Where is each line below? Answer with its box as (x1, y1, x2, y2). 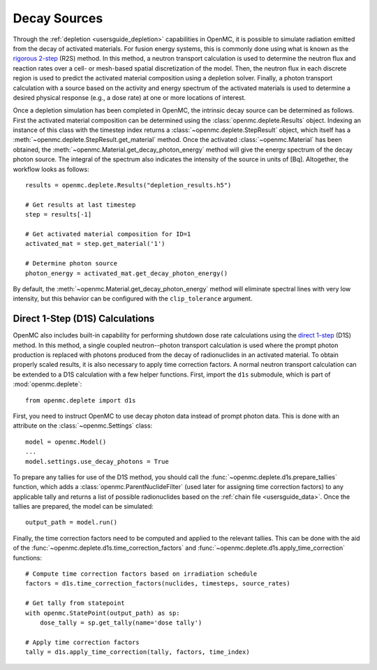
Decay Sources (13, 10, 103, 26)
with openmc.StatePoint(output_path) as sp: (25, 609, 181, 617)
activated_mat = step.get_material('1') (25, 240, 165, 248)
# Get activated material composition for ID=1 (25, 230, 191, 238)
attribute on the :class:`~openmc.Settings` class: (13, 421, 153, 430)
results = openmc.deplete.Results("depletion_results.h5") (25, 182, 232, 189)
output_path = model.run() (25, 518, 118, 527)
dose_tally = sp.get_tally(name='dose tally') (39, 618, 202, 627)
